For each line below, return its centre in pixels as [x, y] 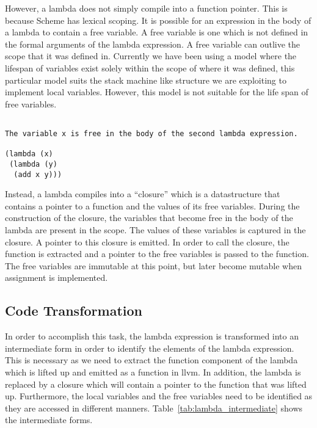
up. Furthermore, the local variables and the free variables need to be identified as [159, 396]
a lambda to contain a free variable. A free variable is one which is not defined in [157, 32]
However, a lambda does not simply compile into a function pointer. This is [146, 8]
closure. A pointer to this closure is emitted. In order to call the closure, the [147, 241]
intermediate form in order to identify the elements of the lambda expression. [150, 348]
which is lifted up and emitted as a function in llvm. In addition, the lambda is [153, 372]
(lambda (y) [33, 164]
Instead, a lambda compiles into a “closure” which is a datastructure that [143, 194]
